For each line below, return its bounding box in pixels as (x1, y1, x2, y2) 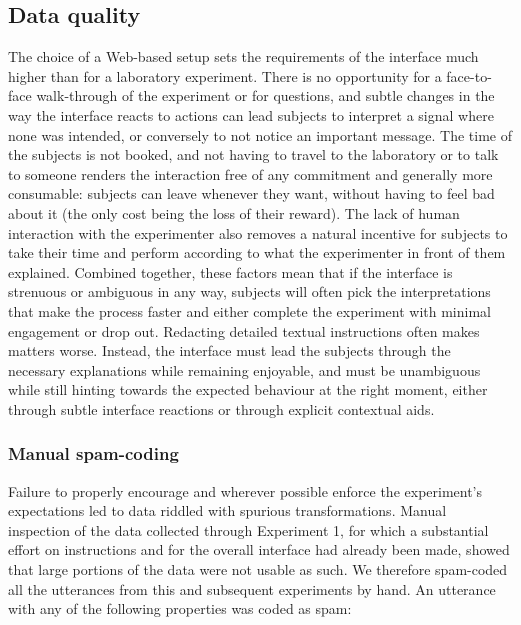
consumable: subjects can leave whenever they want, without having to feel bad (8, 183, 495, 204)
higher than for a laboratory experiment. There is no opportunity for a (8, 65, 442, 86)
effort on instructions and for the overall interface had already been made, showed (8, 539, 510, 560)
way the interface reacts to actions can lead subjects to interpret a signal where (8, 104, 494, 125)
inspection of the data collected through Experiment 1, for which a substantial (8, 519, 489, 540)
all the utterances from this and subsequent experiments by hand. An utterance (8, 578, 496, 599)
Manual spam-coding (8, 441, 179, 466)
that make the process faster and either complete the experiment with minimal (8, 300, 491, 321)
